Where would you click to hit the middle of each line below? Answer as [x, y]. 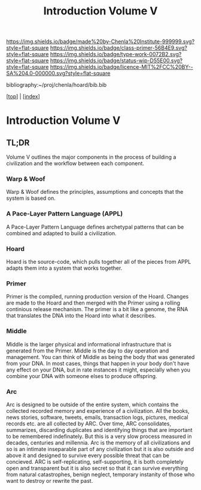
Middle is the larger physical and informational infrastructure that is [89, 344]
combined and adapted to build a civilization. [61, 233]
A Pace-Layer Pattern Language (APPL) [65, 214]
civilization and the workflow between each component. [75, 163]
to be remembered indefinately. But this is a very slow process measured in [99, 436]
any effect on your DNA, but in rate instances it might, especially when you [98, 370]
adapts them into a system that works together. [64, 268]
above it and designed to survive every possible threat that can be [88, 455]
